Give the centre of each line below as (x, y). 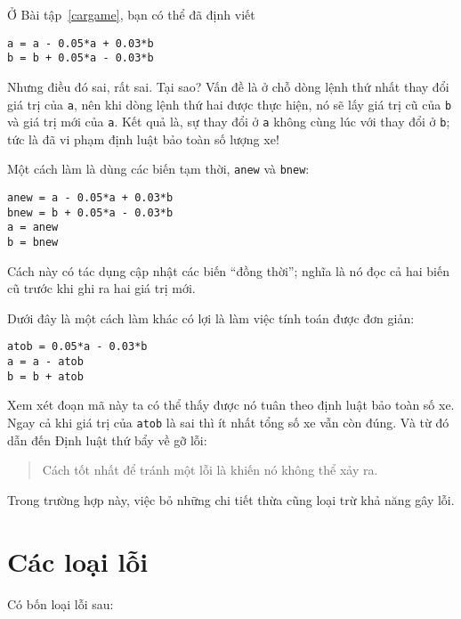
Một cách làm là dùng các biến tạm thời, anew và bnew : (158, 169)
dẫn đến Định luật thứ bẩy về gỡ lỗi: (107, 440)
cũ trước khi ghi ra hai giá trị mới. (101, 288)
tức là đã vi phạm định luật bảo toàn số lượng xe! (143, 138)
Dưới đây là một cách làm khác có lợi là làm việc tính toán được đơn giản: (211, 318)
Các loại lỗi (78, 561)
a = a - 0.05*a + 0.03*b (81, 43)
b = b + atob (45, 376)
